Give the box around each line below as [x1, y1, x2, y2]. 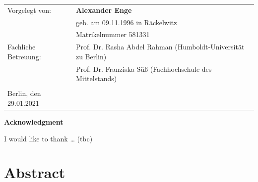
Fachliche [7, 42, 36, 52]
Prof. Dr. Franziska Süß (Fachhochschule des [75, 63, 212, 74]
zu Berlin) [75, 51, 107, 61]
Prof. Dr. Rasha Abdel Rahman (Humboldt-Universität [75, 42, 245, 52]
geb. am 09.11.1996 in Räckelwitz [75, 17, 177, 27]
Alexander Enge [75, 4, 132, 15]
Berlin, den [7, 88, 41, 98]
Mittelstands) [75, 73, 117, 84]
